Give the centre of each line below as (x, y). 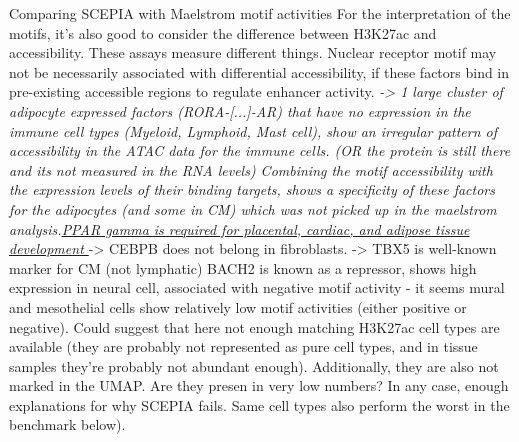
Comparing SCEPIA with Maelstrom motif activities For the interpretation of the (260, 13)
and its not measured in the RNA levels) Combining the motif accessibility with (251, 169)
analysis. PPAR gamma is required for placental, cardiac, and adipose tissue (239, 228)
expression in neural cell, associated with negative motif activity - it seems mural (257, 287)
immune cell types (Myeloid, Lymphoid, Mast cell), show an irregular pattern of (253, 130)
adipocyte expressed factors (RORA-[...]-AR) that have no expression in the (240, 110)
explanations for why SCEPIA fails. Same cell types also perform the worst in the (259, 404)
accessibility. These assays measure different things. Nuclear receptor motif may (253, 52)
